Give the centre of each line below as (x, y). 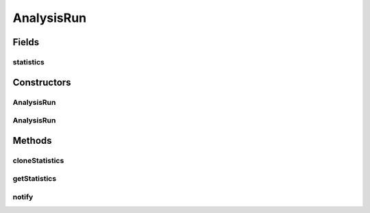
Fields (26, 42)
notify (23, 197)
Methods (32, 140)
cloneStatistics (38, 160)
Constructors (42, 82)
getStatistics (35, 179)
